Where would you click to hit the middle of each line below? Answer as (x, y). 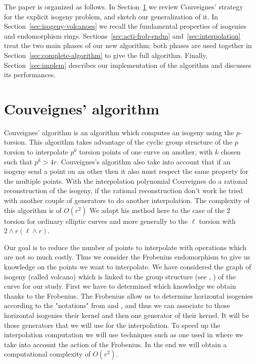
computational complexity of (47, 354)
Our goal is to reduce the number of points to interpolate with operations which (125, 247)
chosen (231, 152)
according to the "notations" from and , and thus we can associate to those (117, 305)
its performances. (30, 75)
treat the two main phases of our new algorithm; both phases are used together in (128, 45)
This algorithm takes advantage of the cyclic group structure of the (131, 142)
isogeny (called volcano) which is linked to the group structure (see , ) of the (120, 276)
